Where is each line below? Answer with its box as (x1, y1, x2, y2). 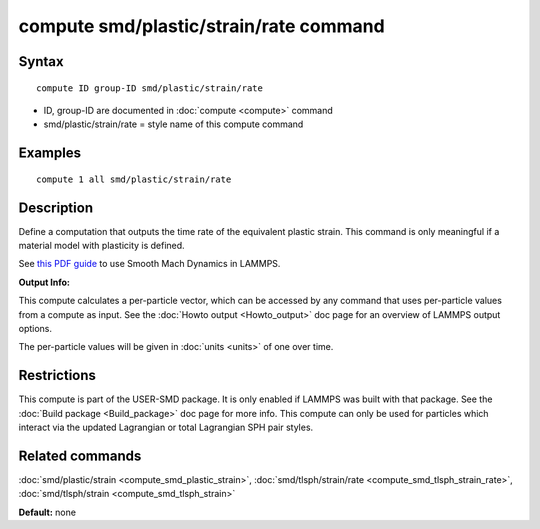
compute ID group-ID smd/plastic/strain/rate (36, 82, 264, 94)
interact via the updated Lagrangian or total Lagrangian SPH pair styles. (18, 421, 314, 434)
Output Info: (18, 276, 70, 288)
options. (18, 323, 53, 334)
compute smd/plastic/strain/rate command (18, 15, 385, 37)
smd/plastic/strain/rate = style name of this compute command (43, 118, 304, 130)
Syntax (18, 53, 64, 70)
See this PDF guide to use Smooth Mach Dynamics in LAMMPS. (18, 258, 281, 270)
